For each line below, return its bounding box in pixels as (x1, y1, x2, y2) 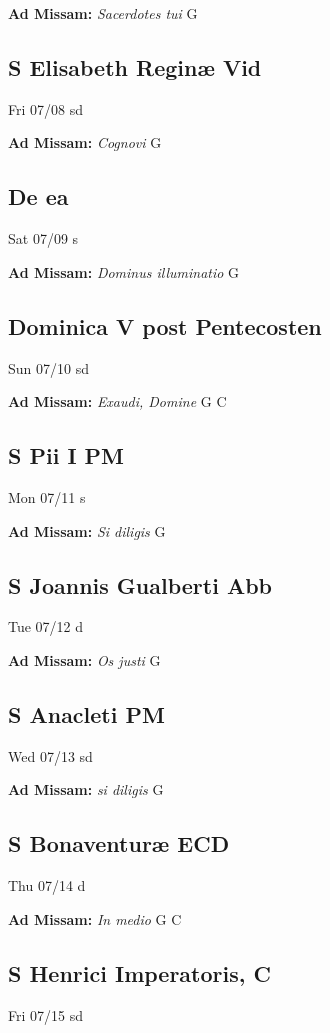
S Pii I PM (8, 440, 125, 471)
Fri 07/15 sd (8, 1004, 83, 1025)
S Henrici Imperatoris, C (8, 957, 271, 988)
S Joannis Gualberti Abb (8, 569, 273, 600)
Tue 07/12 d (8, 616, 84, 637)
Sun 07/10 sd (8, 357, 89, 378)
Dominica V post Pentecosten (8, 310, 322, 341)
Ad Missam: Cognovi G (8, 132, 162, 153)
